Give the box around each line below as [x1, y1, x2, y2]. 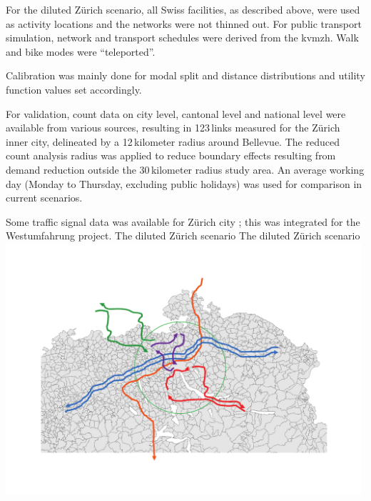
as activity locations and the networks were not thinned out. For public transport [6, 16, 362, 31]
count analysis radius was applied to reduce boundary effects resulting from [6, 148, 336, 163]
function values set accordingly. [6, 81, 142, 96]
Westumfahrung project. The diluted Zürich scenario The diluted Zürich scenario [6, 228, 360, 243]
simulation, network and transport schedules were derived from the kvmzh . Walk [6, 30, 359, 45]
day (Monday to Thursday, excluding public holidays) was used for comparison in [6, 176, 362, 191]
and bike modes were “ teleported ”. [6, 44, 156, 59]
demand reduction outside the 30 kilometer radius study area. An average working [6, 162, 365, 177]
